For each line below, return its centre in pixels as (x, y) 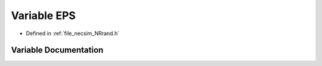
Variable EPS (43, 15)
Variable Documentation (57, 50)
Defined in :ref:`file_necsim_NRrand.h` (73, 33)
